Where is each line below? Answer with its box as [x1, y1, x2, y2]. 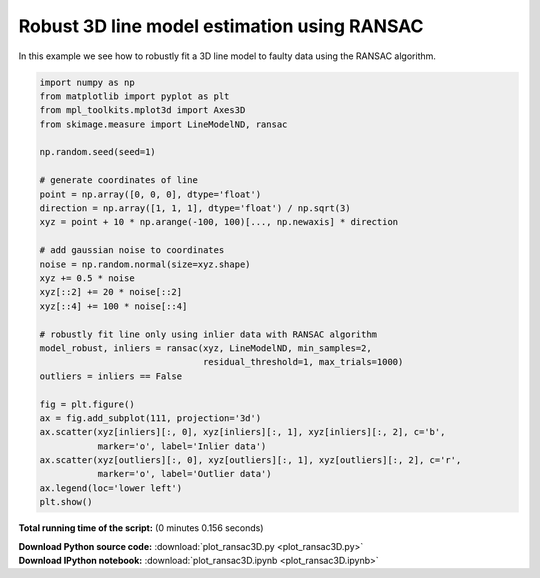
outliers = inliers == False [39, 370, 183, 382]
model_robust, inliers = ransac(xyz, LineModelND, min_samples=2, [39, 342, 372, 354]
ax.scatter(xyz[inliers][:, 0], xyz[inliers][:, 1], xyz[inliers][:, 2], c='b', [39, 426, 446, 438]
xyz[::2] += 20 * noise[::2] [39, 286, 183, 298]
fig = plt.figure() [39, 398, 135, 410]
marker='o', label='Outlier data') [97, 468, 272, 480]
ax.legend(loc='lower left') [39, 482, 183, 494]
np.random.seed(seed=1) [39, 146, 157, 158]
